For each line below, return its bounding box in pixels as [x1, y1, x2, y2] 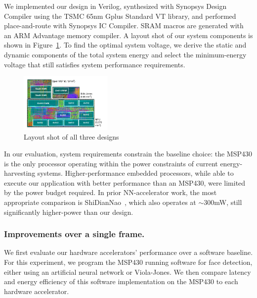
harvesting [4, 168, 36, 178]
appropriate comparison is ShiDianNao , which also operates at [4, 197, 196, 207]
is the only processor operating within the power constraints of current [4, 158, 218, 168]
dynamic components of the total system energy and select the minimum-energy [4, 49, 247, 59]
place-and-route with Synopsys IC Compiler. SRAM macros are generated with [4, 20, 244, 31]
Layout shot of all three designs [24, 132, 119, 142]
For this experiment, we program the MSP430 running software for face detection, [4, 257, 253, 267]
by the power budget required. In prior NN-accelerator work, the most [4, 187, 217, 198]
